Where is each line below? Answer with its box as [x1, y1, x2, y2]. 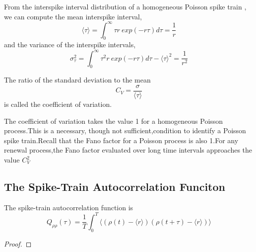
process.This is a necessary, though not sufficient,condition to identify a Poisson [4, 125, 246, 136]
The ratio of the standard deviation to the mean [4, 75, 151, 85]
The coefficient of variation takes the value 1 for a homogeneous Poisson [4, 115, 223, 126]
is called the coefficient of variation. [4, 99, 112, 109]
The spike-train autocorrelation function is [4, 202, 133, 212]
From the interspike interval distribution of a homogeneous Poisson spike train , [4, 1, 247, 11]
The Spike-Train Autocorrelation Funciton [4, 178, 225, 194]
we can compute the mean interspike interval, [4, 11, 142, 21]
